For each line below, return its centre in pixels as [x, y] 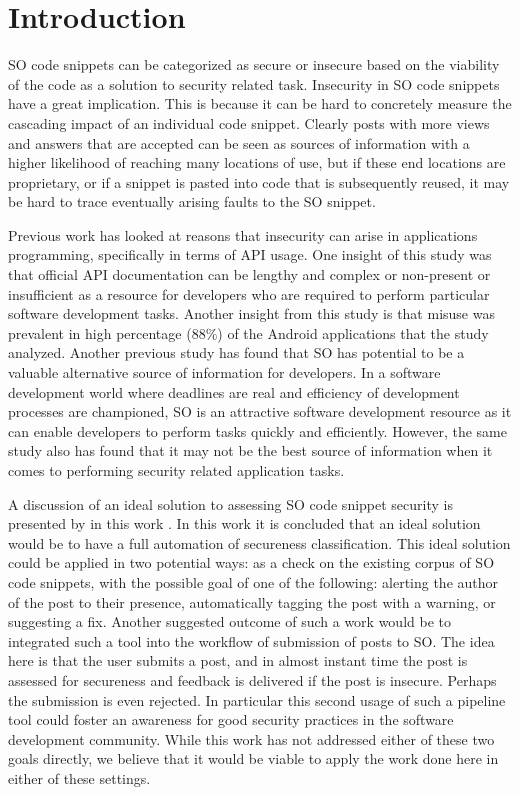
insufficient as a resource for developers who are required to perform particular [249, 293]
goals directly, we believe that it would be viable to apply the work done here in [253, 758]
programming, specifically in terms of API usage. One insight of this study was [250, 254]
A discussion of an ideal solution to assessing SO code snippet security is [230, 503]
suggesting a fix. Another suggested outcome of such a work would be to [229, 621]
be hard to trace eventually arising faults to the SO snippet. [192, 201]
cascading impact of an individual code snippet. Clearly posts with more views [249, 122]
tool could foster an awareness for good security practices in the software [231, 719]
